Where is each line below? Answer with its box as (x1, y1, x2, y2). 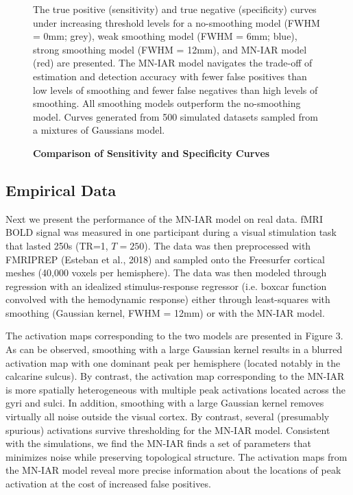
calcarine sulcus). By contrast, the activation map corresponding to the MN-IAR (5, 369, 345, 383)
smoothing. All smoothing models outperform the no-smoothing (33, 96, 301, 110)
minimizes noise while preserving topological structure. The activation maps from (5, 449, 348, 463)
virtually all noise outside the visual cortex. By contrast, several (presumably (5, 409, 330, 424)
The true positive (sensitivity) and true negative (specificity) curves (33, 2, 317, 16)
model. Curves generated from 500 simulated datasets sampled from (33, 109, 318, 123)
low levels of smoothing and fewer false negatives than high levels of (33, 82, 318, 97)
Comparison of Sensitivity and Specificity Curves (33, 145, 270, 160)
